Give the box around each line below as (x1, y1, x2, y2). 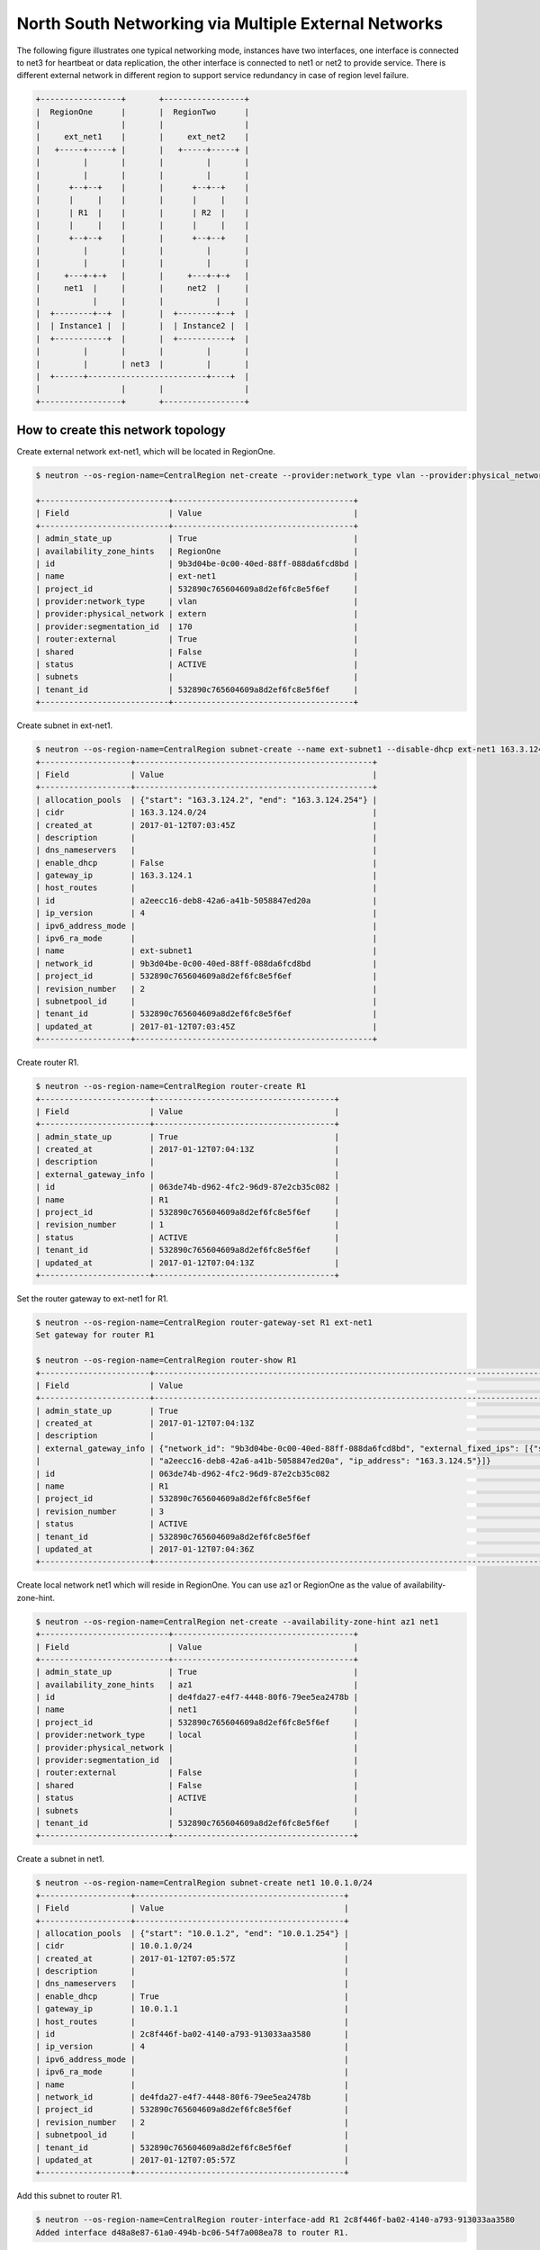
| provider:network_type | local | (35, 1730, 359, 1741)
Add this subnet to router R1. (16, 2191, 122, 2201)
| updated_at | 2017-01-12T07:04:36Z (35, 1543, 255, 1554)
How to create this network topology (16, 423, 227, 438)
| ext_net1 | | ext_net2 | (35, 131, 249, 142)
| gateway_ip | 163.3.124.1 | (35, 870, 378, 881)
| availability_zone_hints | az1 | (35, 1679, 359, 1689)
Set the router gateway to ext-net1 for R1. (16, 1292, 168, 1304)
